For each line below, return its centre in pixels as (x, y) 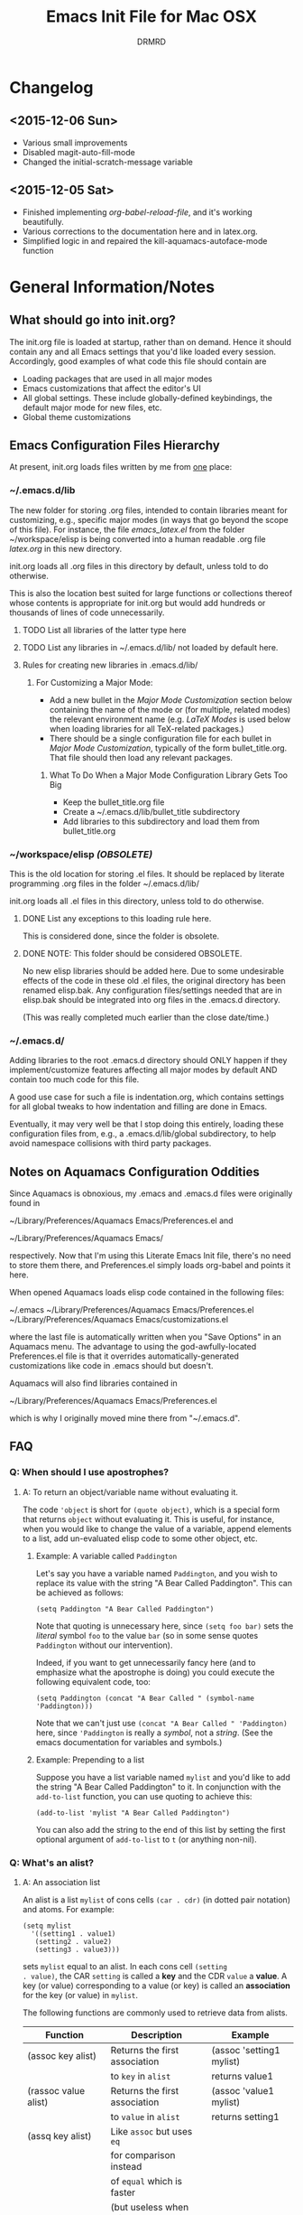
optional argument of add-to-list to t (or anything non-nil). (146, 1839)
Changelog (51, 87)
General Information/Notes (112, 287)
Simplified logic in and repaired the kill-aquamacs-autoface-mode (145, 240)
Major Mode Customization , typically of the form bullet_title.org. (168, 748)
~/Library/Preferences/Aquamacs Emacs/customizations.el (119, 1320)
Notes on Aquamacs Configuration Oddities (134, 1172)
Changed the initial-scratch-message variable (108, 162)
